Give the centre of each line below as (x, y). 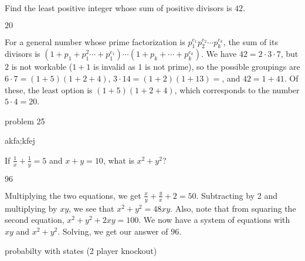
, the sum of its (250, 41)
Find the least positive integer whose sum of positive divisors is (118, 8)
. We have (219, 54)
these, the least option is (49, 89)
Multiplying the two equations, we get (73, 195)
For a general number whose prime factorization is (95, 41)
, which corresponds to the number (237, 89)
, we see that (91, 208)
